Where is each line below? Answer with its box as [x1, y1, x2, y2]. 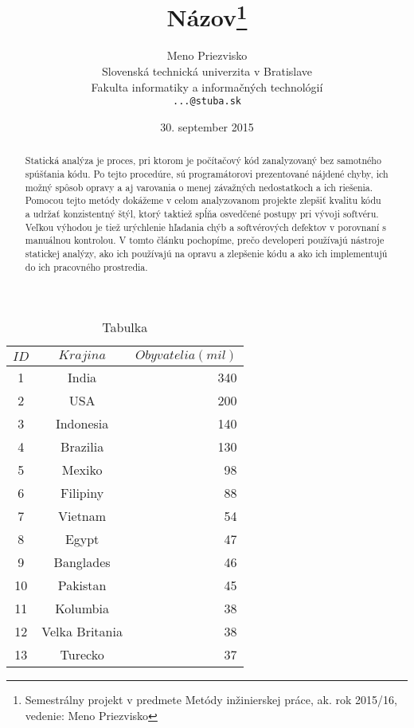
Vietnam [58, 507, 107, 526]
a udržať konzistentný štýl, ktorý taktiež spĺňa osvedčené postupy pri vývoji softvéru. [25, 206, 379, 220]
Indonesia [55, 414, 109, 433]
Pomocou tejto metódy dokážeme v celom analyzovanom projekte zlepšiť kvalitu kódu [25, 194, 381, 207]
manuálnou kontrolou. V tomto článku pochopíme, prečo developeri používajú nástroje [25, 233, 385, 247]
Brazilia [61, 437, 104, 456]
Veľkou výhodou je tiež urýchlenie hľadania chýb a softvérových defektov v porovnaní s [25, 220, 386, 233]
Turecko [60, 645, 104, 664]
